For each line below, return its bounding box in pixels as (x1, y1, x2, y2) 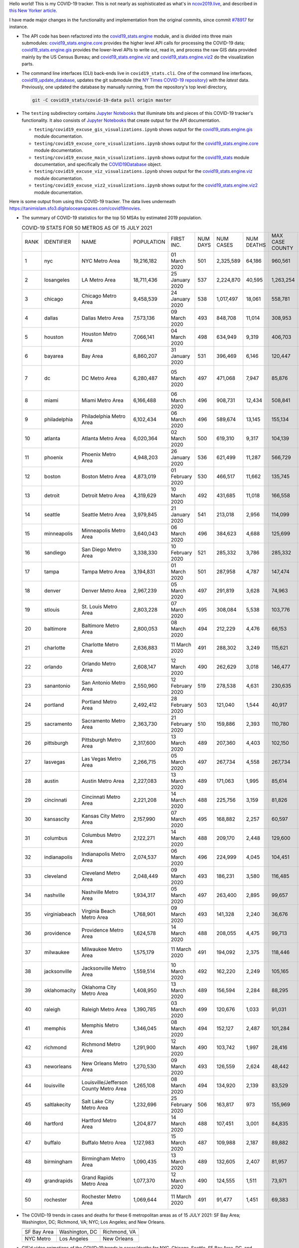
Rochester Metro (81, 1193, 121, 1200)
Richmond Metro (81, 1041, 121, 1048)
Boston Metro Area (81, 473, 126, 480)
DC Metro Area (81, 374, 117, 381)
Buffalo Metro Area (81, 1139, 127, 1146)
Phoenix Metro (81, 451, 116, 458)
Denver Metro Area (81, 587, 127, 594)
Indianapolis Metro (81, 850, 126, 857)
